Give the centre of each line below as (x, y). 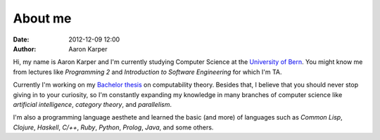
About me (42, 18)
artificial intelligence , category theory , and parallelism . (93, 104)
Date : (21, 39)
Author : (25, 49)
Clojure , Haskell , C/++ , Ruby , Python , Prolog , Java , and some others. (113, 127)
